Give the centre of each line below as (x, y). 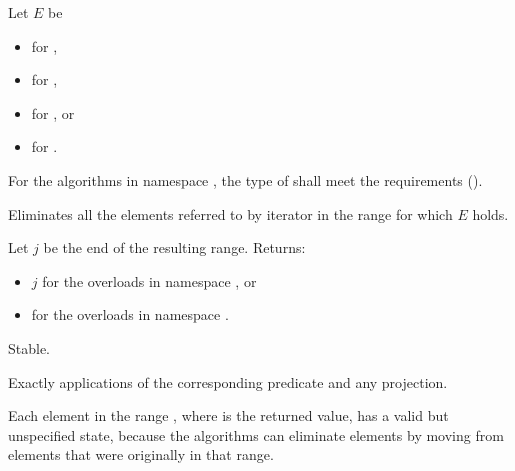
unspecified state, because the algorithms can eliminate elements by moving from (256, 434)
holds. (490, 213)
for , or (53, 112)
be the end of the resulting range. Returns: (174, 247)
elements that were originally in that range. (141, 454)
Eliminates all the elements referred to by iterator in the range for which (230, 213)
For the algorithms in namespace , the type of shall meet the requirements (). (245, 179)
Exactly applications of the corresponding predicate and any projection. (228, 381)
